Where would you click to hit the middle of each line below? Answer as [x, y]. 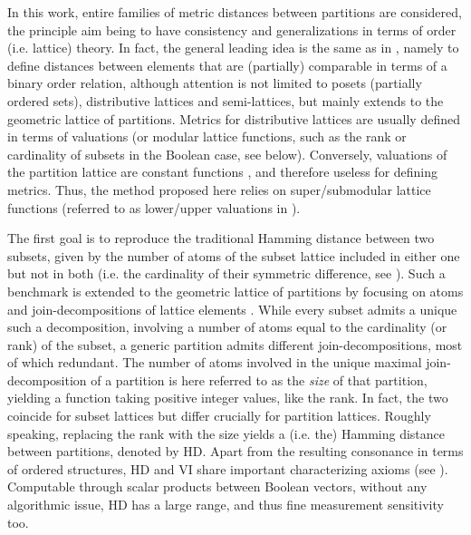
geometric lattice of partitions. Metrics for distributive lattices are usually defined [234, 118]
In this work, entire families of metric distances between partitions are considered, [235, 12]
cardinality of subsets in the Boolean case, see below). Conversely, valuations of [227, 154]
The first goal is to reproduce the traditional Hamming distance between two [221, 238]
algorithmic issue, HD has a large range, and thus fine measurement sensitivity [226, 505]
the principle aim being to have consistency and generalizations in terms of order [232, 29]
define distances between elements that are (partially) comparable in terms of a [227, 65]
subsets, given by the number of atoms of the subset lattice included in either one [234, 255]
